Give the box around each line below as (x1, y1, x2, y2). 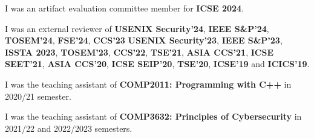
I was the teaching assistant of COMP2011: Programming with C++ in (5, 77, 292, 90)
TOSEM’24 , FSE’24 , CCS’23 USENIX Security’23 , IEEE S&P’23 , (5, 34, 283, 47)
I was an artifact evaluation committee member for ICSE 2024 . (5, 2, 244, 14)
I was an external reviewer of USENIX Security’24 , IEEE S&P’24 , (5, 22, 269, 34)
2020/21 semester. (5, 89, 71, 102)
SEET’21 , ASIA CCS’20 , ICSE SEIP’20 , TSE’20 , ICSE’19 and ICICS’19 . (5, 57, 310, 70)
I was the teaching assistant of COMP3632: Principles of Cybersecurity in (5, 110, 302, 123)
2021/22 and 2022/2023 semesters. (5, 121, 132, 134)
